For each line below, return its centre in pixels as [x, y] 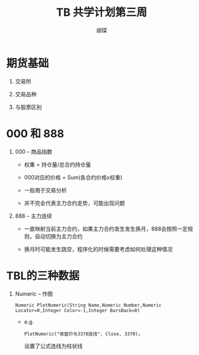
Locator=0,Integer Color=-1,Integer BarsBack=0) [77, 310]
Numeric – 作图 [34, 293]
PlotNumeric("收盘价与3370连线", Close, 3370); [82, 334]
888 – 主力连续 [34, 216]
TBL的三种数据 [43, 275]
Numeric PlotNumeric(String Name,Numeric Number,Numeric [88, 305]
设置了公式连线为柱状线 [53, 346]
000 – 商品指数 [34, 151]
